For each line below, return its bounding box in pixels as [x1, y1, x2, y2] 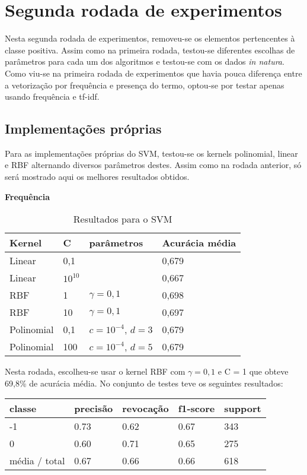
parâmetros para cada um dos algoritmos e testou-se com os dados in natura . [5, 55, 284, 68]
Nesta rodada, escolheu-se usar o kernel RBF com [5, 365, 186, 378]
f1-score [178, 401, 215, 416]
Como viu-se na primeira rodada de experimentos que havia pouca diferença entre [5, 66, 302, 79]
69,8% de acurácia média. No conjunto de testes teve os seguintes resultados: [5, 376, 283, 389]
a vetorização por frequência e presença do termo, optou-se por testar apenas [5, 78, 284, 91]
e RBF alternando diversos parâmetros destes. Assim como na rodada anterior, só [5, 159, 302, 171]
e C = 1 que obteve [218, 365, 289, 378]
